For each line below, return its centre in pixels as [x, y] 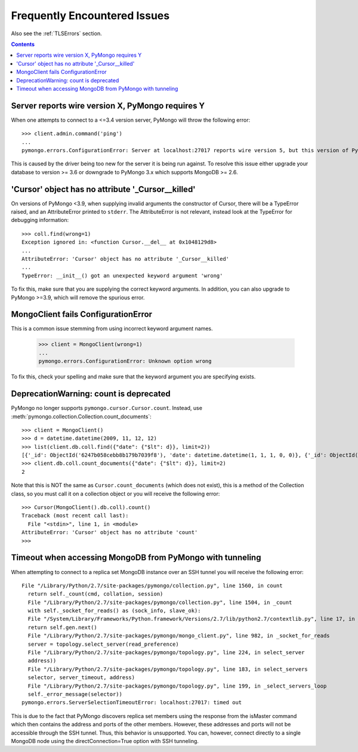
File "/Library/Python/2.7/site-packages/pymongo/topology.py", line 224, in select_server [166, 653]
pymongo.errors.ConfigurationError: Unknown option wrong [125, 361]
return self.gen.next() [63, 627]
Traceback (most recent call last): [75, 516]
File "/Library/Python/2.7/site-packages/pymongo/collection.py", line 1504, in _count [160, 602]
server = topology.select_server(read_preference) [103, 644]
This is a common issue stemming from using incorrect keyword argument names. [112, 329]
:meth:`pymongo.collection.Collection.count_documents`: [81, 416]
